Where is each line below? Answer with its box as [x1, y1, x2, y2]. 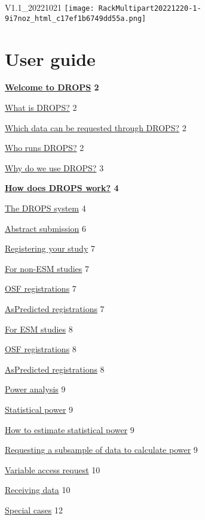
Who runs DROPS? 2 [5, 141, 84, 154]
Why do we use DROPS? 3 [5, 161, 104, 174]
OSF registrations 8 [5, 343, 77, 355]
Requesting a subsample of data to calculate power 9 [5, 443, 198, 456]
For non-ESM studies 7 [5, 262, 90, 274]
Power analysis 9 [5, 383, 66, 395]
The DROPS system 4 [5, 202, 86, 214]
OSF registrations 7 [5, 282, 77, 295]
